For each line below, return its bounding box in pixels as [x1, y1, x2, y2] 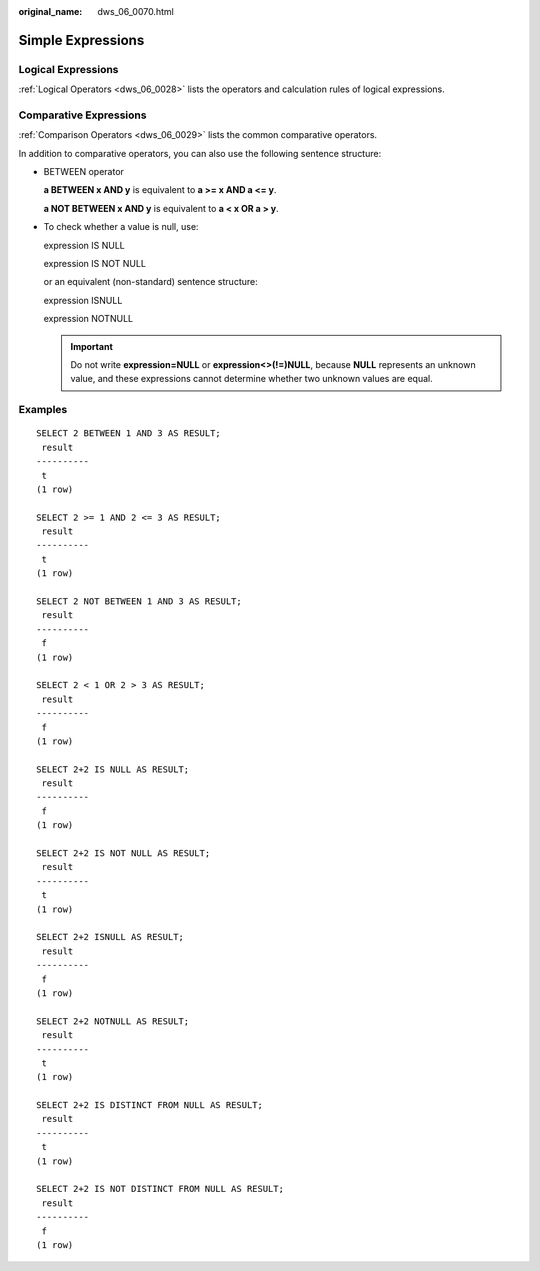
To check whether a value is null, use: [43, 221, 199, 233]
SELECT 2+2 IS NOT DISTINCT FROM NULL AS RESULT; [36, 1183, 285, 1195]
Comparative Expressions [18, 108, 147, 122]
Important [70, 340, 114, 352]
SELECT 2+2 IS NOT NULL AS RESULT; [36, 848, 211, 859]
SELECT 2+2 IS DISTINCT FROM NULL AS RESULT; [36, 1100, 264, 1111]
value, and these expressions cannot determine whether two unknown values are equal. [70, 373, 434, 385]
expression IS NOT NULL [43, 258, 147, 270]
